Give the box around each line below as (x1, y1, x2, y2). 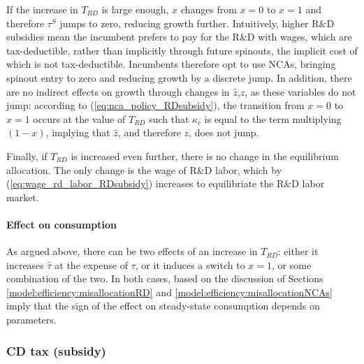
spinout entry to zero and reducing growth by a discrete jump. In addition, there (6, 70, 352, 85)
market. (6, 189, 39, 204)
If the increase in (6, 2, 78, 16)
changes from (180, 2, 237, 16)
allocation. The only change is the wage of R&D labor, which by (6, 162, 282, 177)
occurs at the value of (33, 111, 126, 126)
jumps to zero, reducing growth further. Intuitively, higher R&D (59, 15, 335, 30)
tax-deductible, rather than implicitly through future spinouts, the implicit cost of (6, 43, 358, 57)
